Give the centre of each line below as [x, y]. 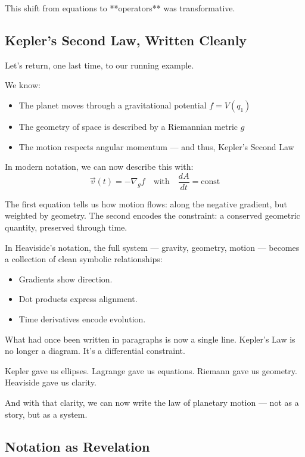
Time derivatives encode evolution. [82, 318]
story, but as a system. [46, 414]
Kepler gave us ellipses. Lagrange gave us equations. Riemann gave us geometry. [151, 370]
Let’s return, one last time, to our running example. [99, 65]
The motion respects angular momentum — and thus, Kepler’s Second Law [156, 146]
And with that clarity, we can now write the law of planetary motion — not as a [152, 402]
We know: [23, 85]
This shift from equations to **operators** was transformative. [120, 8]
